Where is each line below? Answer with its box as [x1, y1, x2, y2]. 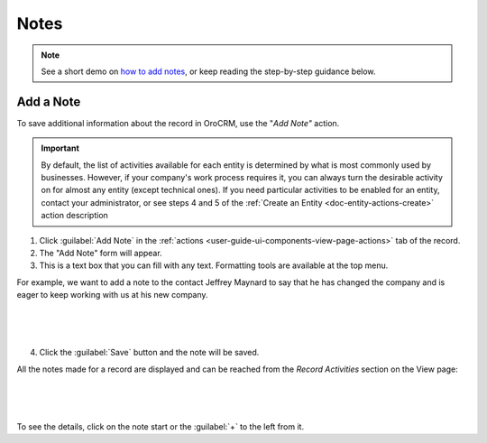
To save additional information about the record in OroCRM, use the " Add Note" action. [16, 117, 340, 128]
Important [41, 143, 80, 153]
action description [41, 210, 108, 221]
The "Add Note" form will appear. [39, 247, 162, 258]
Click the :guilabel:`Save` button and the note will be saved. [39, 347, 260, 358]
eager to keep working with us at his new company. [16, 290, 208, 300]
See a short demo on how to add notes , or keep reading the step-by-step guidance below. [41, 66, 376, 77]
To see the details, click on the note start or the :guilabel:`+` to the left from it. [16, 420, 305, 432]
